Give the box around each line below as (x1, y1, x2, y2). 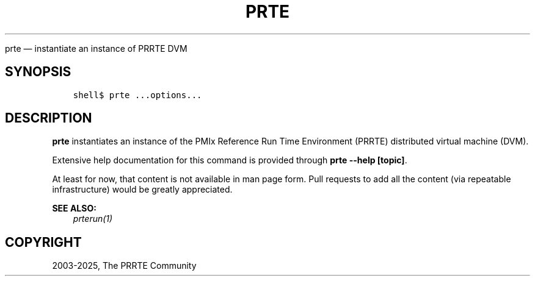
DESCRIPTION (5, 110, 92, 126)
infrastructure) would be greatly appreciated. (52, 184, 233, 195)
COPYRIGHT (5, 234, 82, 250)
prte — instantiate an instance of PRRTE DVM (5, 43, 187, 54)
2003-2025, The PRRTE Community (52, 260, 197, 271)
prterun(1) (73, 213, 113, 224)
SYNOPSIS (5, 64, 71, 80)
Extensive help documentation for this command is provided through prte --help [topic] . (52, 155, 407, 166)
